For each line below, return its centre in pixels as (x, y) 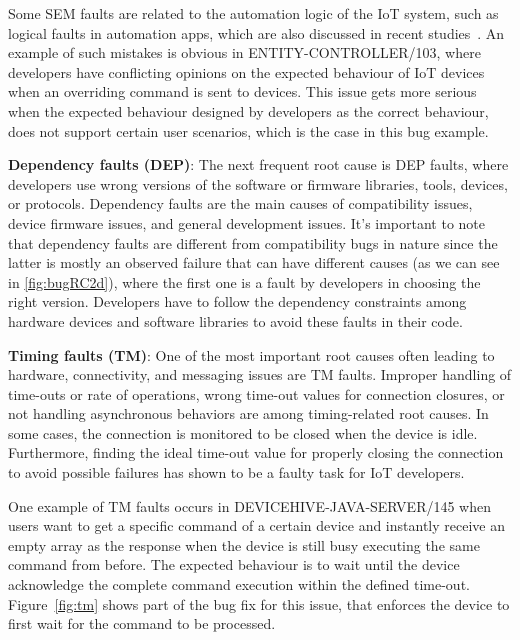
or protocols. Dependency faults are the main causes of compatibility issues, (240, 203)
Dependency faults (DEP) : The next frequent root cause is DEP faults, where (258, 164)
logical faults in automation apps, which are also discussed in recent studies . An (256, 32)
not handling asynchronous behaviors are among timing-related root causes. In (248, 413)
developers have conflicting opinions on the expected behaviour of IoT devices (246, 71)
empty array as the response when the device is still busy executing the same (244, 544)
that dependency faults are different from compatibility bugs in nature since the (253, 242)
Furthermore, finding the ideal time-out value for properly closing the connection (256, 452)
